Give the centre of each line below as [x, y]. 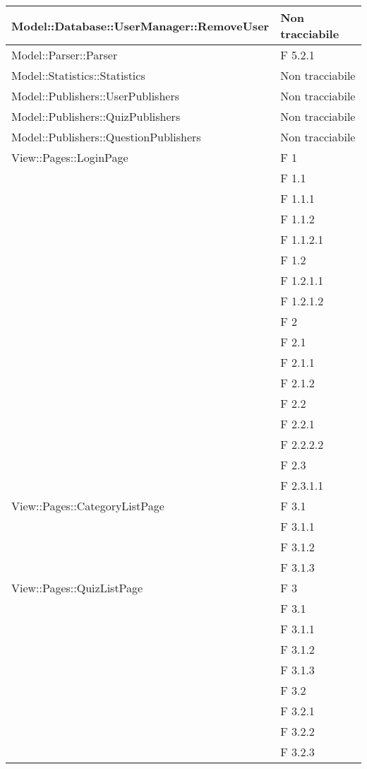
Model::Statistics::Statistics [78, 75]
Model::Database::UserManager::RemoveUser [140, 25]
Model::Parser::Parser [65, 55]
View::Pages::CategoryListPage [88, 506]
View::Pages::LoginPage [70, 157]
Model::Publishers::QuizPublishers [96, 116]
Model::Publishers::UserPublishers [95, 96]
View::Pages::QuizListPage [77, 588]
